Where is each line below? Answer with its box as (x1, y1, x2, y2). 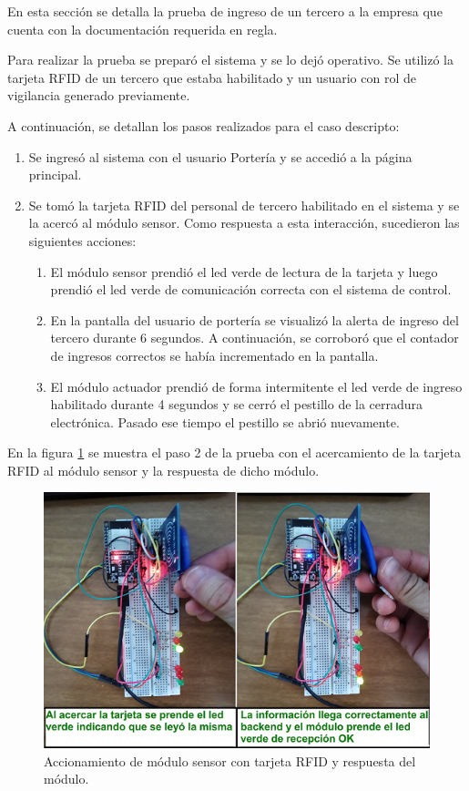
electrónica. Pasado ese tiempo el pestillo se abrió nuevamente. (50, 412, 400, 431)
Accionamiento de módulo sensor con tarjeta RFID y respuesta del (44, 751, 416, 770)
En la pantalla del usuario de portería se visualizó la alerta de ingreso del (50, 310, 459, 329)
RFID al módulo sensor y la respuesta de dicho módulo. (7, 460, 320, 479)
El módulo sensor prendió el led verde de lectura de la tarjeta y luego (50, 262, 438, 281)
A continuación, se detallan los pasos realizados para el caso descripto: (7, 116, 400, 135)
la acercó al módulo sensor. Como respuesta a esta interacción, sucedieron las (28, 213, 460, 232)
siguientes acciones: (28, 231, 137, 250)
